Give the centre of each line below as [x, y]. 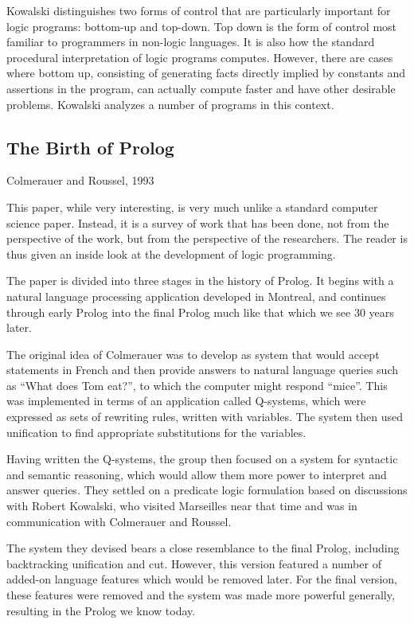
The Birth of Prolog [90, 147]
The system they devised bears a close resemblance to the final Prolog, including [203, 548]
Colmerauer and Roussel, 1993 [80, 180]
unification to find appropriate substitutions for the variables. [156, 432]
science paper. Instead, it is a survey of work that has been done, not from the [198, 222]
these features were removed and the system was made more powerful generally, [201, 595]
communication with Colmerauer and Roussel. [119, 521]
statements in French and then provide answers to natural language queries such [203, 370]
